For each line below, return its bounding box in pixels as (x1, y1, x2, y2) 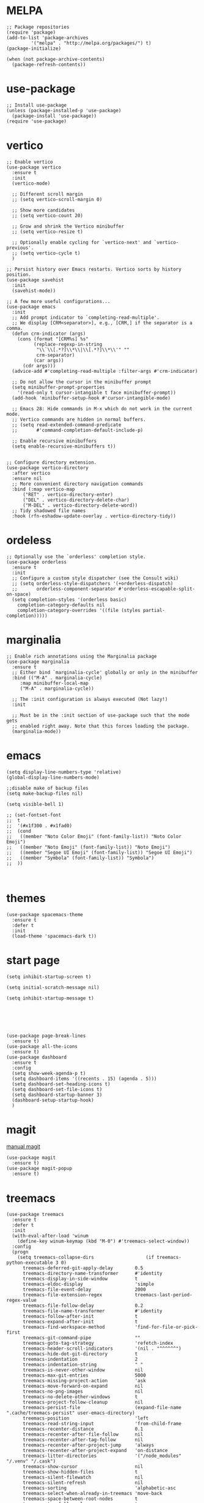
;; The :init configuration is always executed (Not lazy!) (12, 696, 168, 702)
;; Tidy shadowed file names (12, 507, 86, 514)
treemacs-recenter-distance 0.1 (22, 1426, 144, 1432)
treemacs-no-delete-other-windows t (22, 1394, 138, 1400)
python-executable (6, 1260, 53, 1266)
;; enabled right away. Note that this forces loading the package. (12, 723, 190, 729)
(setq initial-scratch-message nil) (6, 984, 100, 990)
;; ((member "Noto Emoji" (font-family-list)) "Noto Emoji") (6, 844, 171, 850)
